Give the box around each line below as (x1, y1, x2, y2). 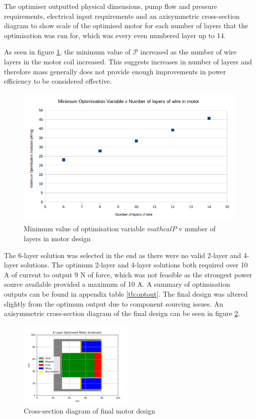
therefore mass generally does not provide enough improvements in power (4, 66, 226, 76)
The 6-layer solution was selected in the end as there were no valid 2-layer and (4, 250, 241, 260)
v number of (178, 223, 215, 234)
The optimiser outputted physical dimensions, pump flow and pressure (4, 1, 217, 11)
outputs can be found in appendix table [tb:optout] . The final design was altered (4, 288, 248, 299)
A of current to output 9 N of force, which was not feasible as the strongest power (4, 269, 253, 279)
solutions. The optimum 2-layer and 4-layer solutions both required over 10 (20, 260, 248, 270)
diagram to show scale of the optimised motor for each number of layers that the (4, 20, 248, 31)
